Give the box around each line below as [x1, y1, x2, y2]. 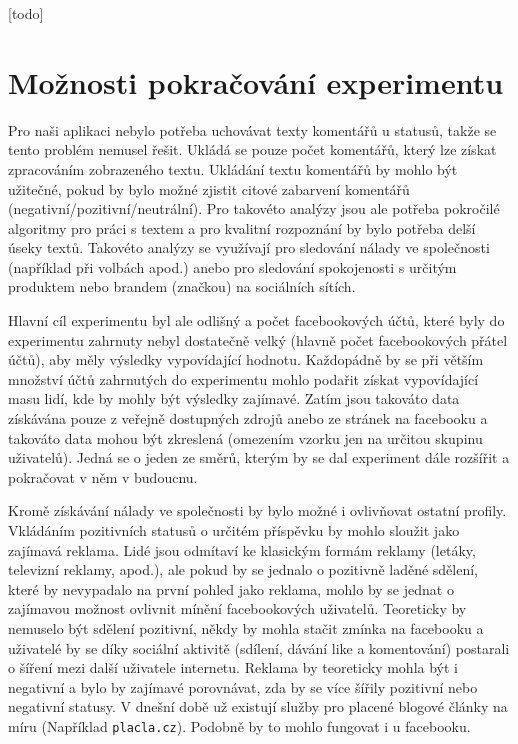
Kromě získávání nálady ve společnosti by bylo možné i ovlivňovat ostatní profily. [8, 500, 507, 521]
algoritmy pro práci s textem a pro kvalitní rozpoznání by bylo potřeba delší [8, 217, 476, 238]
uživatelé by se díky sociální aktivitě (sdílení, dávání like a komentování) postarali [8, 637, 510, 658]
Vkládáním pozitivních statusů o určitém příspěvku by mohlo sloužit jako [8, 520, 460, 540]
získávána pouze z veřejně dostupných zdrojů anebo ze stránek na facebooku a [8, 408, 488, 429]
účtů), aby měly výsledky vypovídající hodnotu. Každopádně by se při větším [8, 349, 484, 370]
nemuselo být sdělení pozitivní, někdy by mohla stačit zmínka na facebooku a [8, 617, 484, 638]
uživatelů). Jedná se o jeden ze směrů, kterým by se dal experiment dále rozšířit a [8, 447, 510, 468]
